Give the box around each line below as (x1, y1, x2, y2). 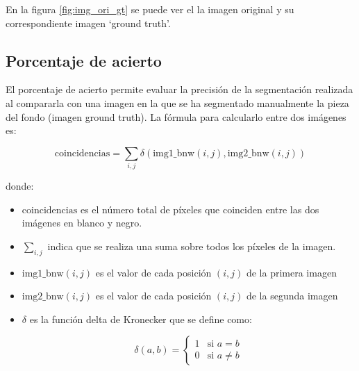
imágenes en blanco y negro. (22, 215, 142, 230)
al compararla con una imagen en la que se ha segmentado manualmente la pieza (6, 95, 349, 110)
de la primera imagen (246, 265, 337, 279)
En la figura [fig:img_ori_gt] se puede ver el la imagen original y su (6, 2, 294, 16)
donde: (6, 179, 34, 193)
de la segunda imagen (246, 288, 338, 303)
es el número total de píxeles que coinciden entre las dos (80, 201, 319, 216)
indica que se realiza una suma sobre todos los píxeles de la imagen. (47, 238, 336, 253)
